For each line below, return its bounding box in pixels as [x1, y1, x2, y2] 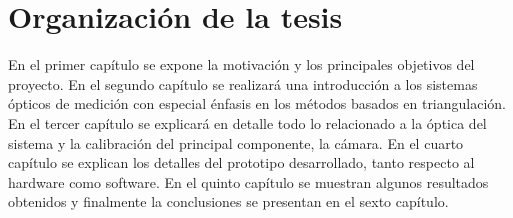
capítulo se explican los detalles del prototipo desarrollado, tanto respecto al [8, 152, 475, 173]
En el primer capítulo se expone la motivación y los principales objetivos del [8, 54, 475, 75]
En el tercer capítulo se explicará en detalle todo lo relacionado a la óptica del [8, 112, 487, 133]
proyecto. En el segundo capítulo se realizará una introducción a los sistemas [8, 73, 478, 94]
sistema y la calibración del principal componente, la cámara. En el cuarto [8, 132, 464, 153]
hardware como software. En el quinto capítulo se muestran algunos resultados [8, 171, 489, 192]
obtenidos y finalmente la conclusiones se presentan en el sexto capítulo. [8, 191, 449, 212]
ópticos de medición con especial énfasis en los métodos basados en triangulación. [8, 93, 507, 114]
